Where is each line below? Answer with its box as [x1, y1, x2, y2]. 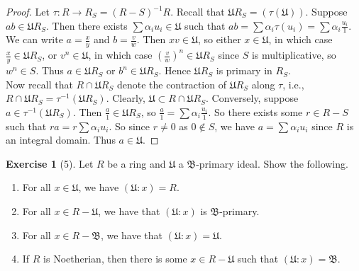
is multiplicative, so [251, 47, 336, 62]
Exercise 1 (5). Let [6, 156, 94, 171]
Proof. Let [6, 4, 50, 18]
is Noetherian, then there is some [43, 251, 187, 266]
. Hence [158, 63, 191, 78]
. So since [109, 118, 150, 133]
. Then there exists [45, 18, 128, 33]
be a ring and [107, 156, 166, 171]
